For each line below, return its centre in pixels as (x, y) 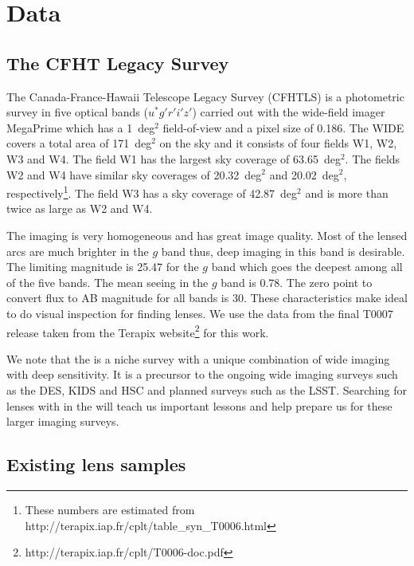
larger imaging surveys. (63, 421)
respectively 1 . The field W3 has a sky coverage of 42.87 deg (152, 192)
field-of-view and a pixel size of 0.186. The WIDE (283, 127)
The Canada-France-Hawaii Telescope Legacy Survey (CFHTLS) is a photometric (205, 96)
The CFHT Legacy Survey (118, 63)
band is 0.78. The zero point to (297, 282)
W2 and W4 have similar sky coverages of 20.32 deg (134, 174)
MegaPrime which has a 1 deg (81, 127)
